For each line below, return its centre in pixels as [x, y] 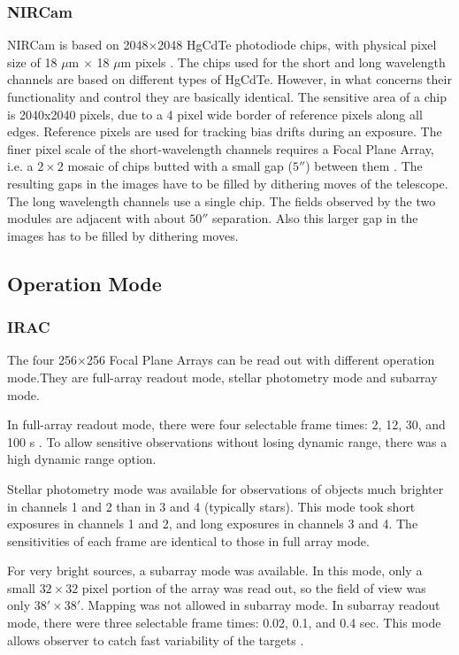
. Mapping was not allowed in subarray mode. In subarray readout [260, 605]
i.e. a [20, 166]
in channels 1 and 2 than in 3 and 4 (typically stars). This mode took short [211, 506]
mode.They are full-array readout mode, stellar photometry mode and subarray [222, 377]
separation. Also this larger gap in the [315, 218]
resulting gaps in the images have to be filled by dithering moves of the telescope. [228, 183]
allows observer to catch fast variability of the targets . [156, 640]
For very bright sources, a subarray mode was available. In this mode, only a [215, 570]
